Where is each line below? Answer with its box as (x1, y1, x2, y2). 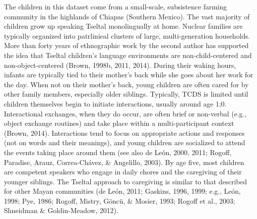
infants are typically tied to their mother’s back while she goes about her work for (4, 69, 254, 80)
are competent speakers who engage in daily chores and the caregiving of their (4, 166, 242, 177)
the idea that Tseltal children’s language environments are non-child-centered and (4, 50, 252, 60)
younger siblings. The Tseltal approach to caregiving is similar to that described (4, 176, 247, 186)
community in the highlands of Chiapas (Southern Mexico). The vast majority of (4, 11, 250, 21)
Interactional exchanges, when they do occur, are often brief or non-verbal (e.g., (4, 108, 247, 118)
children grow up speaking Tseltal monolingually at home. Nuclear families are (4, 21, 243, 31)
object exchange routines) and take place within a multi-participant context (4, 118, 234, 128)
